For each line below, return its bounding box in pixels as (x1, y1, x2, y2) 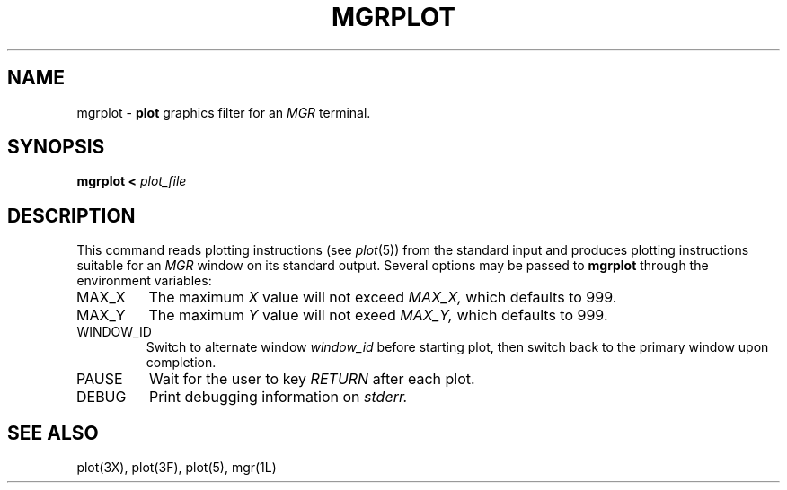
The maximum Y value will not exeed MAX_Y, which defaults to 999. (148, 306, 608, 325)
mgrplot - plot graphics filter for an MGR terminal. (76, 104, 371, 120)
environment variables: (76, 273, 212, 289)
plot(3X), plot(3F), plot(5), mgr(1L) (76, 459, 277, 476)
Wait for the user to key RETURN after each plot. (149, 370, 475, 389)
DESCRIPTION (7, 204, 136, 227)
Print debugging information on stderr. (149, 388, 408, 407)
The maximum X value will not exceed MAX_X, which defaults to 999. (148, 288, 617, 307)
